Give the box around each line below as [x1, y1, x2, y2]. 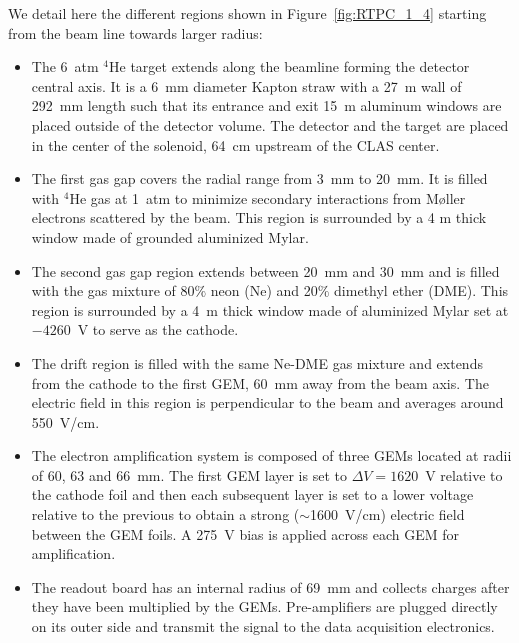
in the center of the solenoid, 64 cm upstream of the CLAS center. [31, 134, 440, 155]
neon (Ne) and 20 [210, 280, 318, 301]
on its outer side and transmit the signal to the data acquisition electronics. [31, 616, 495, 637]
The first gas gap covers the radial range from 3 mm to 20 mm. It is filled [31, 168, 488, 189]
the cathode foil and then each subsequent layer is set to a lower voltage [31, 484, 474, 505]
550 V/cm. [31, 411, 100, 432]
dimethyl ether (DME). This [334, 280, 509, 301]
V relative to [425, 464, 503, 485]
